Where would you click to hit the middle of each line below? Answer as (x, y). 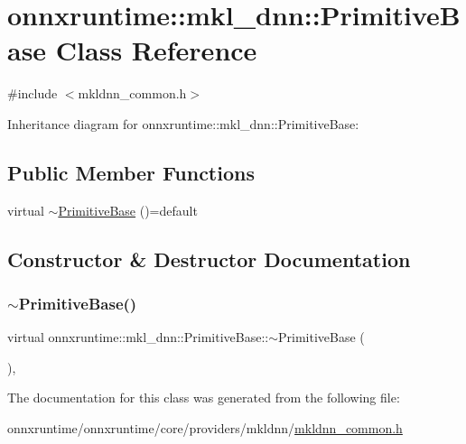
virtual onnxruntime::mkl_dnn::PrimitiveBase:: (138, 337)
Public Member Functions (131, 172)
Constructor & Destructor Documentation (209, 259)
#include (33, 93)
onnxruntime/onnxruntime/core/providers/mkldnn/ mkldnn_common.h (205, 428)
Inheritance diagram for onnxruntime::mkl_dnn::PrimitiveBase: (183, 123)
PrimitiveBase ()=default (128, 210)
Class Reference (156, 50)
